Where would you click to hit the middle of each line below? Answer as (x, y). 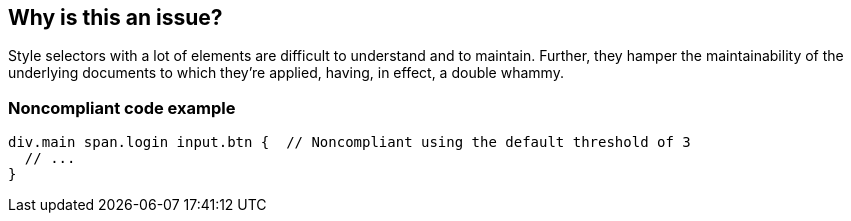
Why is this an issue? (115, 17)
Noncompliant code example (122, 107)
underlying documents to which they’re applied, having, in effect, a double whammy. (286, 73)
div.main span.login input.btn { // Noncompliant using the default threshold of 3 (349, 142)
